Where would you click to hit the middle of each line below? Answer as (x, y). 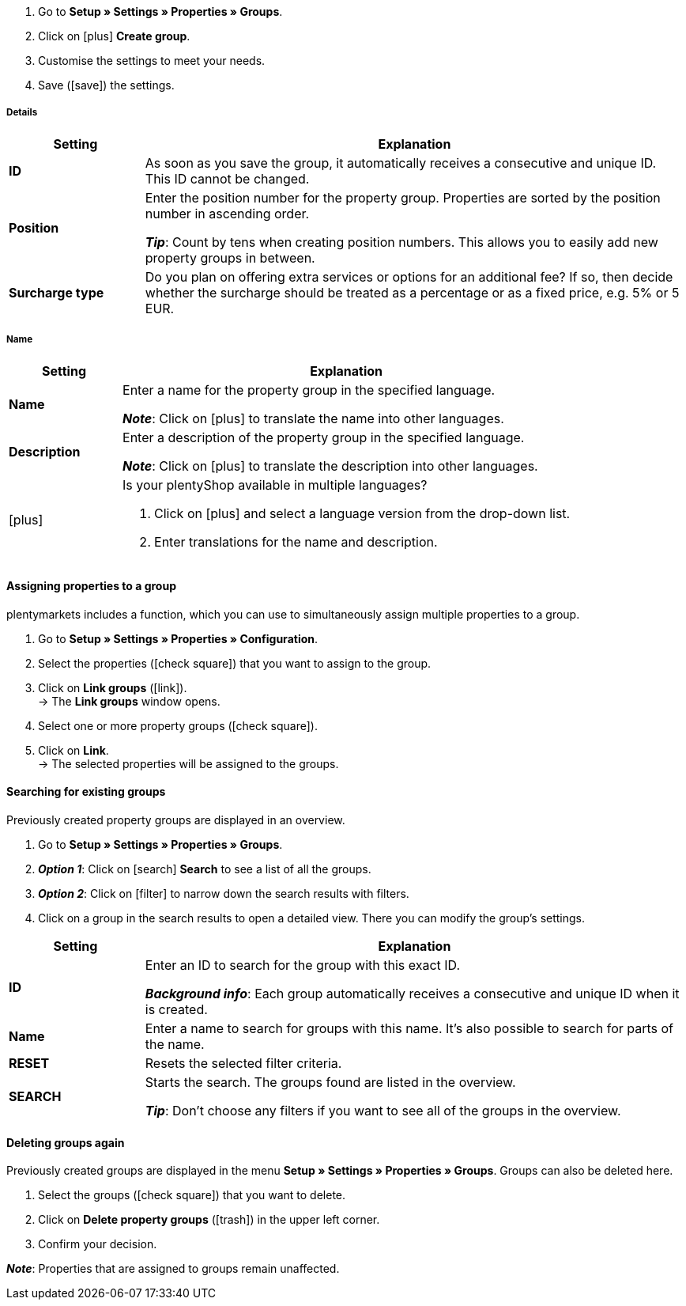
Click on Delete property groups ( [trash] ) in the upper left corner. (209, 1220)
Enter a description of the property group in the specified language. (324, 437)
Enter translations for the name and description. (296, 541)
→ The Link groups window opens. (129, 701)
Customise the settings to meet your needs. (152, 61)
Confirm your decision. (98, 1244)
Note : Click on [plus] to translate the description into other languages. (330, 466)
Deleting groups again (66, 1142)
